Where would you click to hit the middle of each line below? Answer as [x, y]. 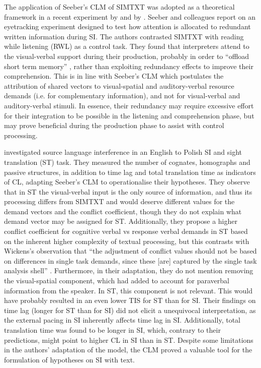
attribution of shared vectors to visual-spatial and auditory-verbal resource [119, 85]
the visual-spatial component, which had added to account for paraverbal [117, 281]
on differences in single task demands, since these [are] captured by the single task [130, 260]
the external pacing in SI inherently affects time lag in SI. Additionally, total [122, 320]
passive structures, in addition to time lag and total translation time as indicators [130, 172]
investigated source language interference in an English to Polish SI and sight [123, 152]
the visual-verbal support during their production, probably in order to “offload [127, 56]
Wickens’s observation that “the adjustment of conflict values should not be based [130, 251]
